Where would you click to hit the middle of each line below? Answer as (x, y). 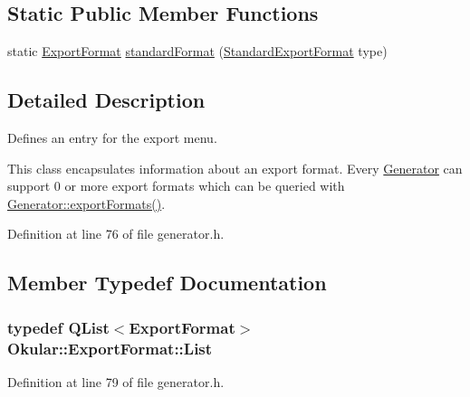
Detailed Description (106, 100)
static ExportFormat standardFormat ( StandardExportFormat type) (197, 51)
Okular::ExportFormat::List (110, 348)
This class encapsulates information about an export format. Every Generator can (235, 168)
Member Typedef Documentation (167, 283)
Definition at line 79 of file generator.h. (116, 381)
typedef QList (58, 327)
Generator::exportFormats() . (86, 203)
